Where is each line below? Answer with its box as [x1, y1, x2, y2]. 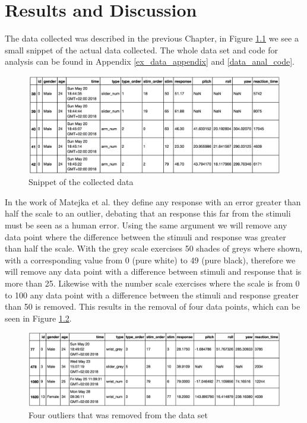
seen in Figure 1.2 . [5, 311, 72, 324]
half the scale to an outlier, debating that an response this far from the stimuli [5, 207, 291, 220]
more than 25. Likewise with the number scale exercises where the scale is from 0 [5, 277, 300, 290]
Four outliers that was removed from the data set [29, 409, 208, 421]
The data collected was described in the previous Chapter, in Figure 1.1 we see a [5, 32, 299, 44]
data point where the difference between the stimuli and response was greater [5, 230, 286, 243]
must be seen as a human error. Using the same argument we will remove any [5, 219, 287, 231]
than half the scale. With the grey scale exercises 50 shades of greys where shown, [5, 242, 303, 255]
